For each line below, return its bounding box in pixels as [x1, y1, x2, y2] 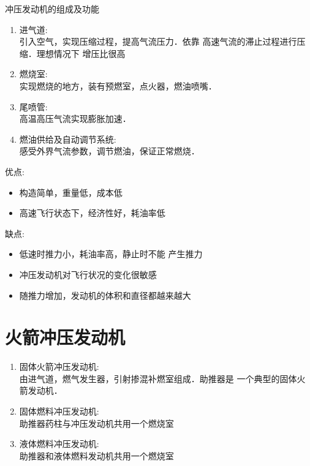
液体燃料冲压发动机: [19, 437, 99, 450]
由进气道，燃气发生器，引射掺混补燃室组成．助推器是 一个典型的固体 [19, 372, 297, 385]
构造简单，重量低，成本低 [19, 186, 123, 198]
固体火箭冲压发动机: [19, 360, 99, 373]
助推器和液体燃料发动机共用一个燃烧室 [19, 449, 174, 462]
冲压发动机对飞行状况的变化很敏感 [19, 268, 157, 280]
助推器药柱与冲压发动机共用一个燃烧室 [19, 416, 174, 429]
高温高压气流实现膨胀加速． [19, 112, 131, 125]
